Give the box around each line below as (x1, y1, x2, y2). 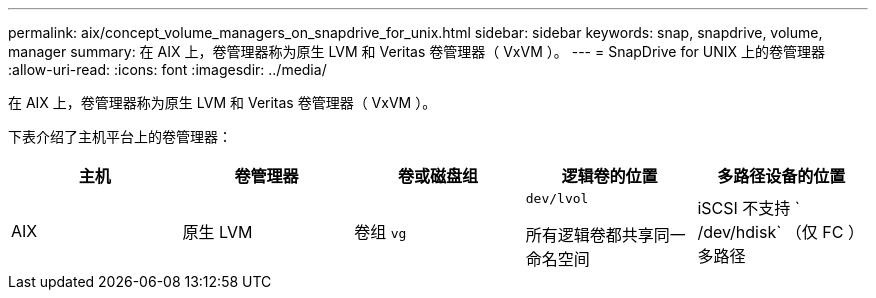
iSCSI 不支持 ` (697, 197, 800, 218)
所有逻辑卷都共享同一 (525, 225, 686, 245)
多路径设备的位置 (717, 166, 846, 186)
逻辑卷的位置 (561, 166, 658, 186)
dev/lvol (525, 191, 589, 206)
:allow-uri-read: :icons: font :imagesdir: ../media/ (8, 61, 327, 78)
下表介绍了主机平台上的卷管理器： (8, 128, 232, 145)
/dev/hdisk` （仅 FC (697, 221, 844, 242)
